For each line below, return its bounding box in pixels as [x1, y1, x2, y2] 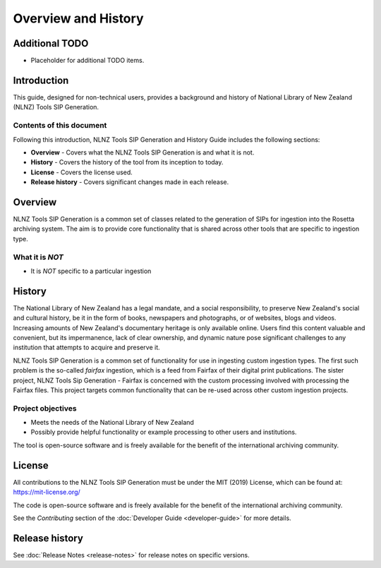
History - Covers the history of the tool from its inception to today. [30, 158, 224, 167]
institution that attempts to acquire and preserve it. [13, 343, 160, 352]
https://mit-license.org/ [13, 488, 80, 497]
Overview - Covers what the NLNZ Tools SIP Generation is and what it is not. [30, 148, 255, 157]
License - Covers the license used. [30, 168, 133, 176]
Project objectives [13, 403, 77, 413]
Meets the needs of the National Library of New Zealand [30, 418, 194, 427]
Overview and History [13, 11, 144, 26]
